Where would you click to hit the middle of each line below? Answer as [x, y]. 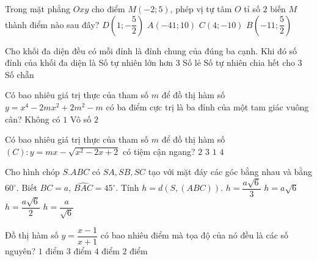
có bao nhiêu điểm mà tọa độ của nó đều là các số [195, 235]
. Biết [27, 188]
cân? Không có [33, 119]
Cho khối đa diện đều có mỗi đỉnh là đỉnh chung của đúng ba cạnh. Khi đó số [151, 50]
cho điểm [108, 9]
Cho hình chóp [32, 172]
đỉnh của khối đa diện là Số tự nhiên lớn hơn [89, 63]
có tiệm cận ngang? [159, 151]
